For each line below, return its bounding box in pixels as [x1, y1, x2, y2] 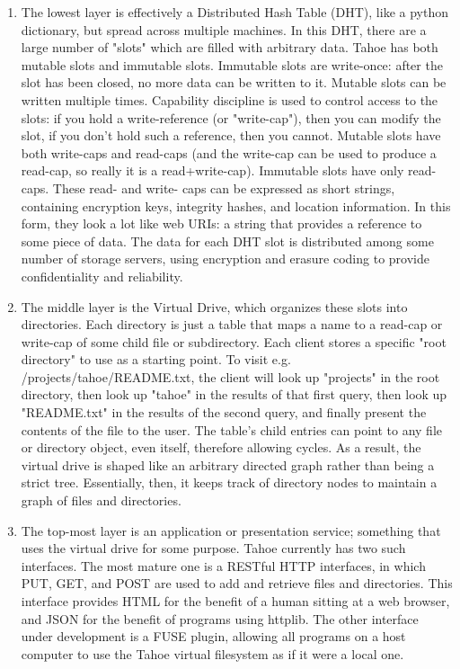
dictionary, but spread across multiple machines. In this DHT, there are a [21, 20, 427, 39]
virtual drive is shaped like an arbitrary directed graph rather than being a [21, 455, 435, 474]
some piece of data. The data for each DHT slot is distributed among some [21, 231, 434, 250]
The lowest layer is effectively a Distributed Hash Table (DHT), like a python [21, 3, 448, 21]
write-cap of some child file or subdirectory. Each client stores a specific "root [21, 332, 447, 351]
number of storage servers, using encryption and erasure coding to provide [21, 249, 429, 268]
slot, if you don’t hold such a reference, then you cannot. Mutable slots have [21, 126, 441, 145]
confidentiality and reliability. [21, 266, 183, 285]
